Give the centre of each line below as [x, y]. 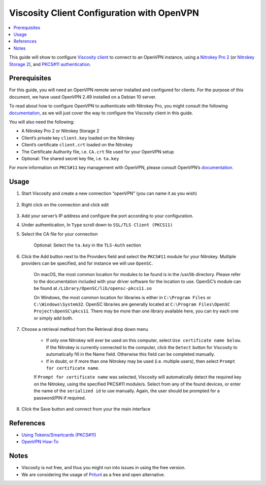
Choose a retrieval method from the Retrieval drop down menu [85, 329]
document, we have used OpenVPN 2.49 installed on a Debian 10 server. [83, 97]
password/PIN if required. [60, 398]
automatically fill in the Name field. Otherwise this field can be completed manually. [131, 354]
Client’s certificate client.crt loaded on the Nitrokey [77, 145]
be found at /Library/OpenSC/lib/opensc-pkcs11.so [93, 288]
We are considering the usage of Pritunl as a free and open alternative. [93, 474]
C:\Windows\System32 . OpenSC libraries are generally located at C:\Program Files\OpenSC [132, 304]
